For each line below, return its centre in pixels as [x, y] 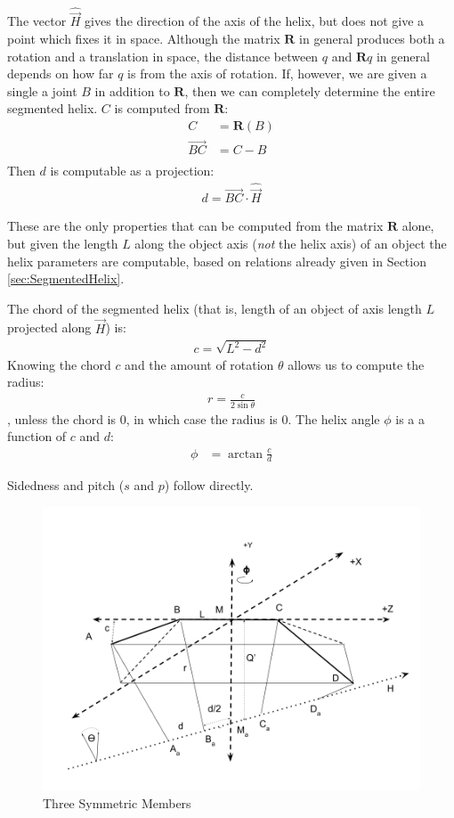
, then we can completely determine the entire [310, 90]
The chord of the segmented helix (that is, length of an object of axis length [215, 308]
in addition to [132, 90]
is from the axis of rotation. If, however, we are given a [277, 74]
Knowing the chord [59, 364]
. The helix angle [334, 418]
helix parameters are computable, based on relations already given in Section [217, 261]
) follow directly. [209, 485]
